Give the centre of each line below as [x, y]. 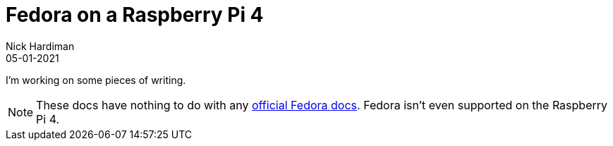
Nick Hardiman [40, 46]
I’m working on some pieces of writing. [96, 80]
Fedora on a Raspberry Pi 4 [135, 15]
